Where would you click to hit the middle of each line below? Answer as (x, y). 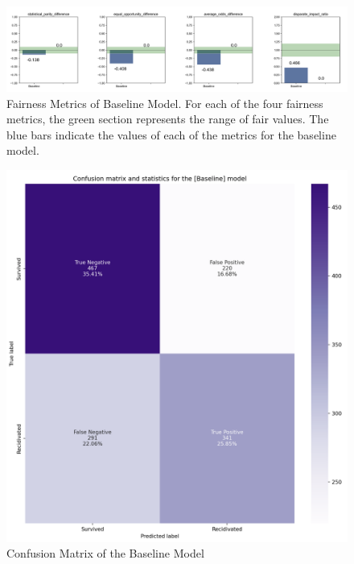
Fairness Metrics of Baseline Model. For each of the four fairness (165, 103)
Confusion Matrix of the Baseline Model (105, 553)
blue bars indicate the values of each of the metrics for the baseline (171, 134)
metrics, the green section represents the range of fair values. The (168, 119)
